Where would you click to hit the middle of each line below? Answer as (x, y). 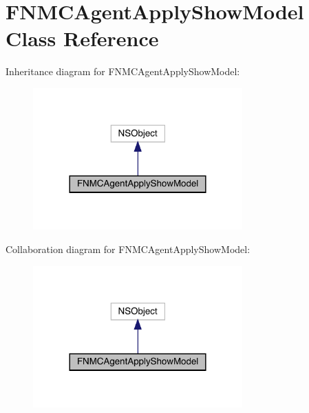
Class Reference (82, 38)
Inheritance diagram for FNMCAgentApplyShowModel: (123, 71)
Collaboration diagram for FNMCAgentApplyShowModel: (128, 249)
